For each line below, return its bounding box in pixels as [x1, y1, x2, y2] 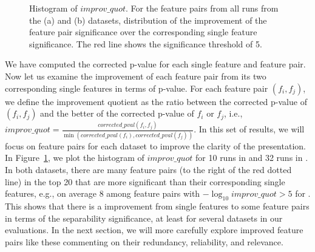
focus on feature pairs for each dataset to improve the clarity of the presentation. [5, 139, 306, 152]
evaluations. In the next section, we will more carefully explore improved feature [5, 223, 303, 236]
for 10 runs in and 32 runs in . [195, 151, 308, 164]
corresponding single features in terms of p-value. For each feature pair [5, 81, 268, 94]
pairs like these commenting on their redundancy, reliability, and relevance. [5, 235, 283, 248]
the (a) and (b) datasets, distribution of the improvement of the [29, 13, 267, 26]
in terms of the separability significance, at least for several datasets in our [5, 211, 283, 224]
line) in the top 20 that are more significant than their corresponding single [5, 175, 285, 188]
